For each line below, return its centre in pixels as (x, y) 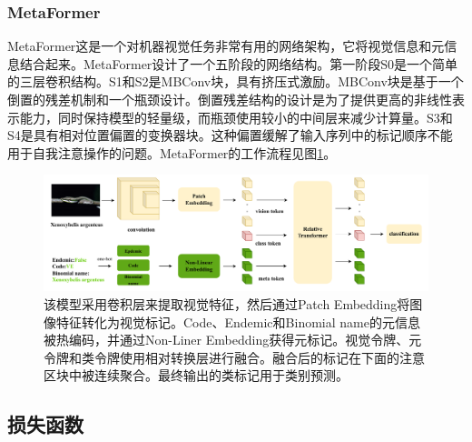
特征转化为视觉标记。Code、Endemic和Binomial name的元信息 (238, 321)
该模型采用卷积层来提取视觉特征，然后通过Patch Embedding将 (227, 303)
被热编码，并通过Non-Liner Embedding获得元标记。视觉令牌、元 (233, 340)
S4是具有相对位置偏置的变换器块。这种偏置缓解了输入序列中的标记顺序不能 (230, 135)
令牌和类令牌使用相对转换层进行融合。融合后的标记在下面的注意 (234, 357)
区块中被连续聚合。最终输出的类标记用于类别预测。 (196, 375)
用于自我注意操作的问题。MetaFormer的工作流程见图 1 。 (172, 152)
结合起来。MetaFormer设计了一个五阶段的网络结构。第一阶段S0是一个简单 (239, 63)
